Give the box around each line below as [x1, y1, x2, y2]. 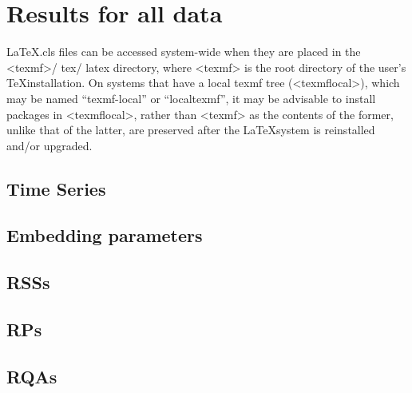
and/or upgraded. [6, 137, 93, 153]
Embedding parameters [6, 223, 203, 248]
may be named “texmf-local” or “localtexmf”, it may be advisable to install [6, 89, 376, 106]
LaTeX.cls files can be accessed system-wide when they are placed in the [6, 43, 361, 60]
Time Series [6, 176, 106, 200]
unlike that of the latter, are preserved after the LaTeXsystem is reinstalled [6, 121, 375, 138]
